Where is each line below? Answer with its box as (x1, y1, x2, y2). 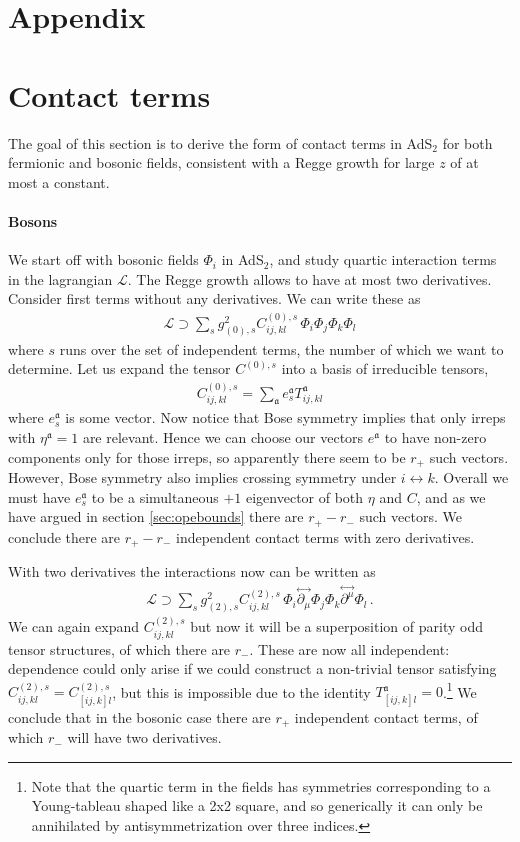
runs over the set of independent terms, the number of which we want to (59, 338, 504, 359)
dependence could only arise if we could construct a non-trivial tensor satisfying (8, 658, 497, 679)
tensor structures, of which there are (8, 638, 231, 659)
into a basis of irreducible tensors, (281, 358, 489, 379)
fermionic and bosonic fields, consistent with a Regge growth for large (8, 152, 435, 173)
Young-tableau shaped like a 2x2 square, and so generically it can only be (31, 795, 483, 816)
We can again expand (8, 616, 140, 637)
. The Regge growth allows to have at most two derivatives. (127, 268, 492, 289)
